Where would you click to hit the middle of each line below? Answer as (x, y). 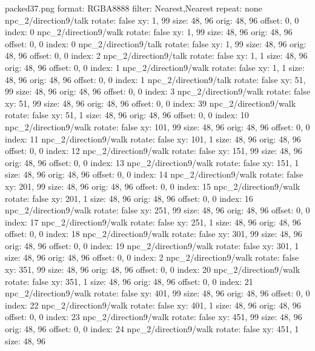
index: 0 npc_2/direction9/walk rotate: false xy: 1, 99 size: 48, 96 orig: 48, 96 (149, 32)
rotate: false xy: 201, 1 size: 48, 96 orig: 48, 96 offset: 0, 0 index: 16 (129, 198)
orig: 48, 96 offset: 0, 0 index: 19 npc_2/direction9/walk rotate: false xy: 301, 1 (152, 245)
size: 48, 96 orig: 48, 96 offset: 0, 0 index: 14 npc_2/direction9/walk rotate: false (154, 174)
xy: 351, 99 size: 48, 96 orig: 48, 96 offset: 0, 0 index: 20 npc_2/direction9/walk (153, 269)
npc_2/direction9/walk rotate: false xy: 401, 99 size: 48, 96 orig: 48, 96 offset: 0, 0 (157, 293)
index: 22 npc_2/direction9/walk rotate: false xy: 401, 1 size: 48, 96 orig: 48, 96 (153, 305)
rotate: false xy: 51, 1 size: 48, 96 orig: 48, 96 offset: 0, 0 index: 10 (127, 115)
